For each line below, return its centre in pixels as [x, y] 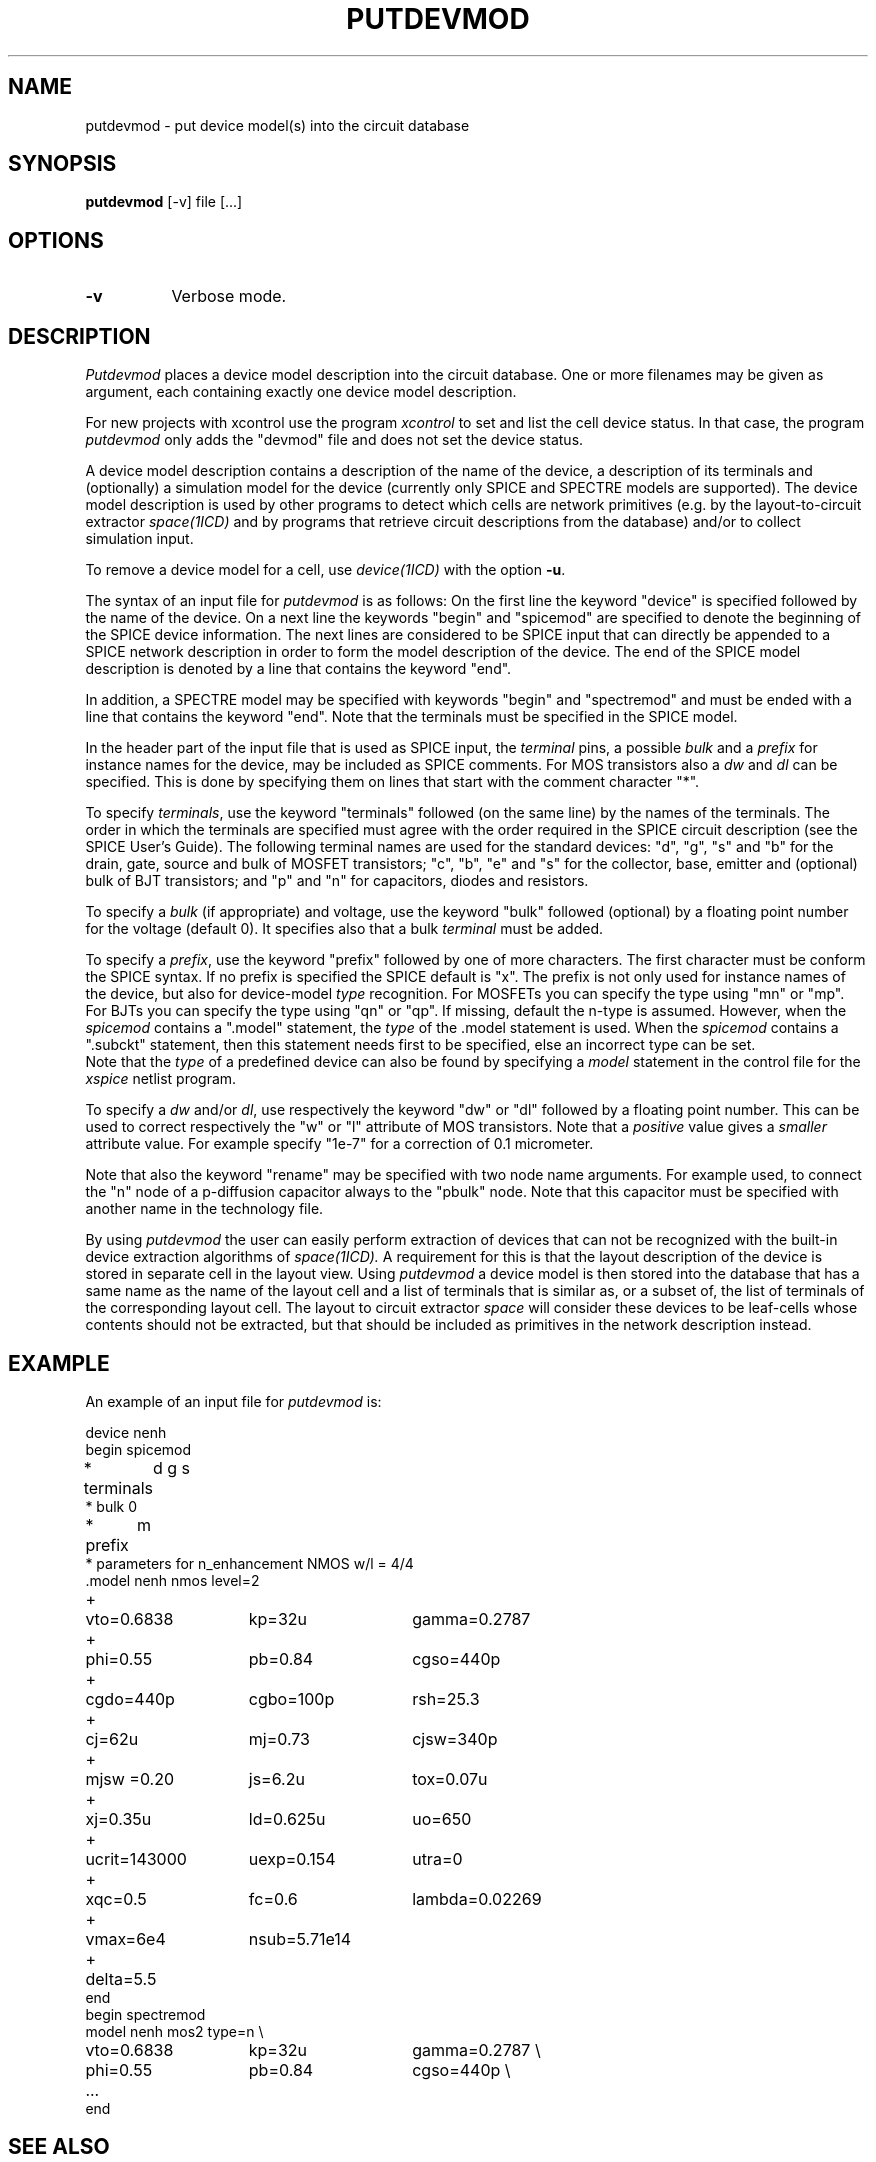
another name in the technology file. [204, 1209]
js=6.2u [276, 1778]
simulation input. [139, 539]
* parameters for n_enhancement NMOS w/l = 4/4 [249, 1563]
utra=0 [437, 1858]
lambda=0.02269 [477, 1898]
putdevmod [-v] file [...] [164, 202]
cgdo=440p [130, 1698]
